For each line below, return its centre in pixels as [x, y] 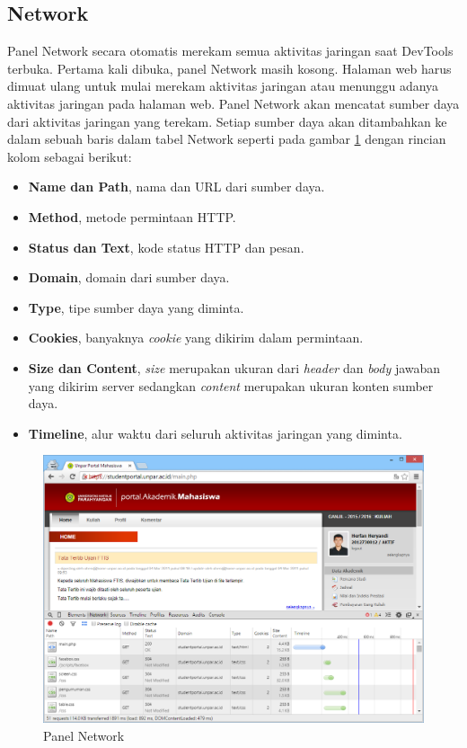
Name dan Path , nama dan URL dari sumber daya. [176, 187]
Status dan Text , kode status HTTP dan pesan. [166, 247]
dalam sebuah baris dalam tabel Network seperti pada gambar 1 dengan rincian [227, 139]
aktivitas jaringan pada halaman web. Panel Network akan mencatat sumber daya [233, 103]
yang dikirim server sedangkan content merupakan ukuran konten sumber [231, 385]
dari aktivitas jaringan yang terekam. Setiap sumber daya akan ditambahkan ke [227, 121]
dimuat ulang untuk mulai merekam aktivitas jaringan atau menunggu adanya [223, 86]
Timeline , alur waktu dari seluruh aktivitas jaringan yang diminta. [215, 433]
